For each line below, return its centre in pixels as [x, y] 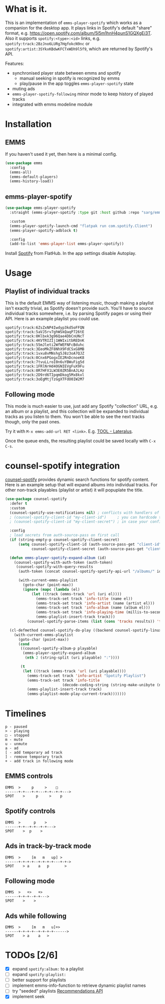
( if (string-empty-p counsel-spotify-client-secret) [65, 540]
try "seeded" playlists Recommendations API [57, 991]
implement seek [28, 997]
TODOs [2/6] [31, 955]
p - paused [16, 727]
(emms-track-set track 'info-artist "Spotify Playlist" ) [86, 676]
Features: [15, 63]
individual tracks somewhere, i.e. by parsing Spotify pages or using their [78, 313]
